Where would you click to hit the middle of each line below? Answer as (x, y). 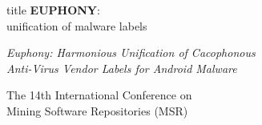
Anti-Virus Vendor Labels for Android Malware (122, 68)
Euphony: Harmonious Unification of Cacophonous (131, 52)
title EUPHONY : (53, 10)
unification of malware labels (77, 25)
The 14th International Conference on (99, 95)
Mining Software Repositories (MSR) (97, 110)
